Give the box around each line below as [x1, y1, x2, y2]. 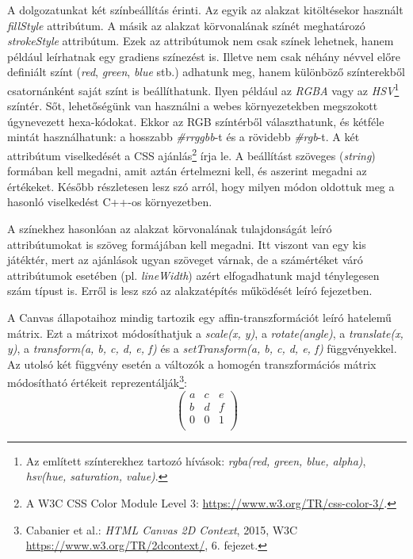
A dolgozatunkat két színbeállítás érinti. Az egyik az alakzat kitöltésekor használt [7, 2, 403, 17]
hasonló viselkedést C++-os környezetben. [7, 193, 212, 210]
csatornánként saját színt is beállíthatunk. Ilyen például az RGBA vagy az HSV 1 [7, 79, 400, 98]
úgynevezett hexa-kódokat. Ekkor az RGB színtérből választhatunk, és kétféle [7, 113, 384, 129]
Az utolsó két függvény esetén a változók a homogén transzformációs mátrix [7, 355, 377, 372]
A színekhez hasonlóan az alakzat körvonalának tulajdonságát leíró [7, 220, 332, 237]
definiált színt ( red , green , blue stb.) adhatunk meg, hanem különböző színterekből [7, 63, 405, 80]
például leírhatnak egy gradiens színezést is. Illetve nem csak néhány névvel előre [7, 48, 400, 64]
